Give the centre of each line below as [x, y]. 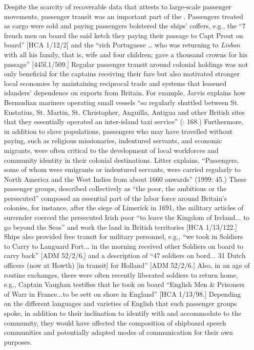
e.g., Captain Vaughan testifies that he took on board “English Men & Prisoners [124, 284]
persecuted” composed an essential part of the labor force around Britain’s [116, 198]
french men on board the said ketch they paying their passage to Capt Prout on [124, 35]
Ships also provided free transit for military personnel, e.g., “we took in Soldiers [124, 236]
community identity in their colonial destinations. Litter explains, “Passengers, [122, 160]
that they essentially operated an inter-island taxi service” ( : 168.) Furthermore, [124, 121]
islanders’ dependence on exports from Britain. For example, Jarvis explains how [125, 93]
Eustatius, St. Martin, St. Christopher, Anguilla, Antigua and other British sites [125, 112]
